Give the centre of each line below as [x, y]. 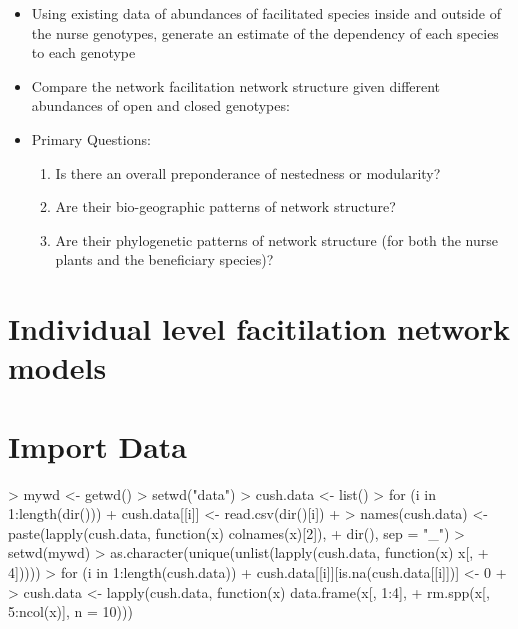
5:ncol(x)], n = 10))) [70, 611]
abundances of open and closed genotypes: [160, 105]
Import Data [97, 445]
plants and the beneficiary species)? [164, 259]
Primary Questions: [91, 138]
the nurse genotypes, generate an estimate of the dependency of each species [265, 32]
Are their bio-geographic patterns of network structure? [225, 206]
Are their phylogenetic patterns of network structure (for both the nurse [276, 239]
